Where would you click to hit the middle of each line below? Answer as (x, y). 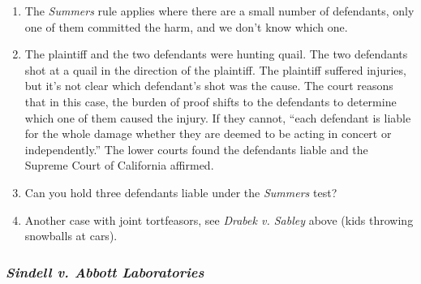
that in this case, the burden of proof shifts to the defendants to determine (210, 101)
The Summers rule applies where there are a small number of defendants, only (219, 11)
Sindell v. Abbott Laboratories (105, 271)
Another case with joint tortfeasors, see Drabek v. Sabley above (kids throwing (219, 219)
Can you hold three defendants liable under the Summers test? (181, 192)
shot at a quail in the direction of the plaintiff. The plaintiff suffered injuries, (215, 69)
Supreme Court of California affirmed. (119, 165)
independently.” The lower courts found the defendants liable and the (196, 149)
